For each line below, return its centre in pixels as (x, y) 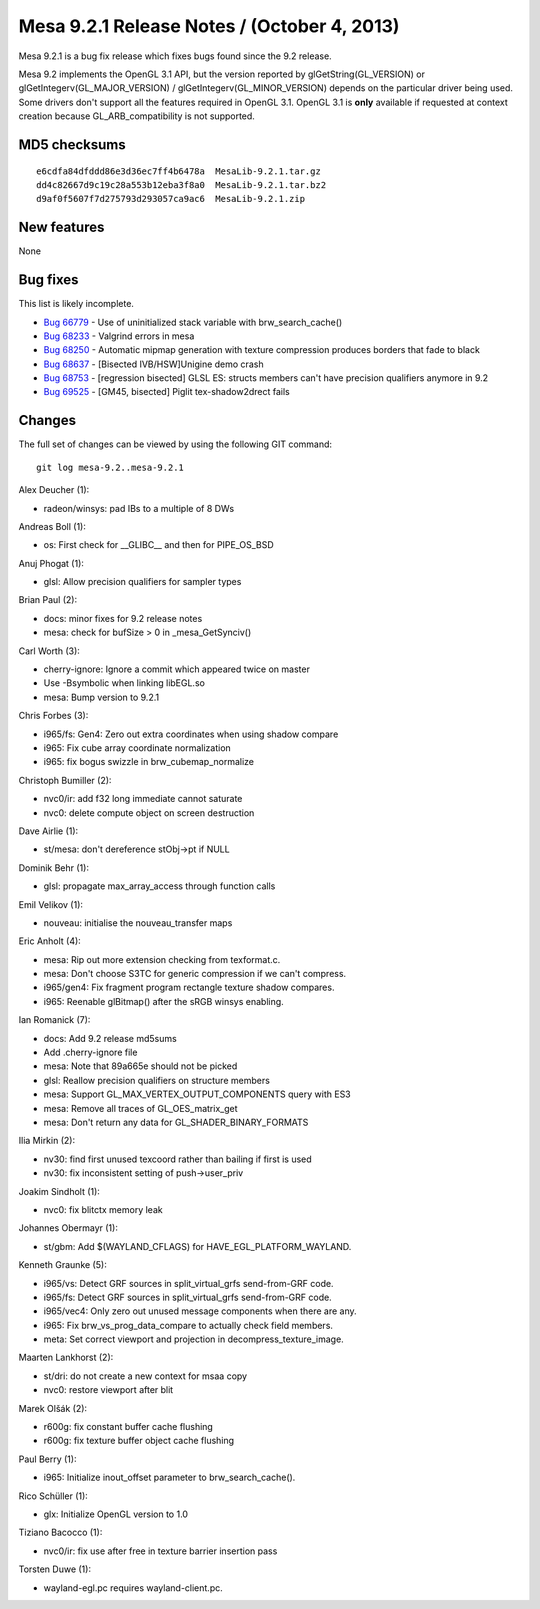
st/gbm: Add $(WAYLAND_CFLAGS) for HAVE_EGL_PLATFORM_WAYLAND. (197, 1246)
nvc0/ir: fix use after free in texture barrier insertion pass (160, 1551)
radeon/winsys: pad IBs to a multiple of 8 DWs (139, 508)
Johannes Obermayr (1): (68, 1228)
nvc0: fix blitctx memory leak (103, 1209)
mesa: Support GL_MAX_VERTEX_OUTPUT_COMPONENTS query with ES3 (197, 1094)
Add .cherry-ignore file (90, 1052)
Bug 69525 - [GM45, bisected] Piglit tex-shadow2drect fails (166, 392)
